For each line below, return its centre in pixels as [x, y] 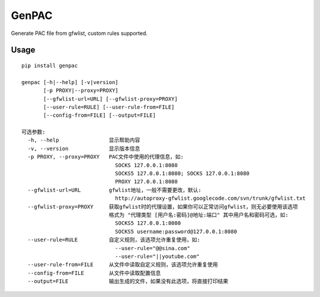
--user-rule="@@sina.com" [153, 248]
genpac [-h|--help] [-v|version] [70, 82]
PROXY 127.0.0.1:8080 [146, 182]
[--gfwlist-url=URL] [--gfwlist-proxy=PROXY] [111, 99]
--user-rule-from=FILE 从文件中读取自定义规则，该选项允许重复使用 [123, 265]
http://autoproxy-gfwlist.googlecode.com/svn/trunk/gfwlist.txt [210, 198]
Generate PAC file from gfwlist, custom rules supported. [79, 33]
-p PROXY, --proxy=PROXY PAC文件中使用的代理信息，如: [105, 157]
